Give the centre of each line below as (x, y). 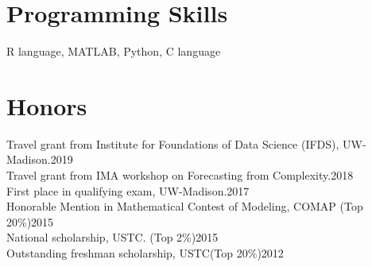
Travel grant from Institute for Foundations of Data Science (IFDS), (173, 143)
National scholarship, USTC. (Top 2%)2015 (112, 237)
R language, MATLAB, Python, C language (114, 51)
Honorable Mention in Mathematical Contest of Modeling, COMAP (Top (185, 206)
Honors (47, 105)
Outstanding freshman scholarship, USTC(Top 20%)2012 (145, 253)
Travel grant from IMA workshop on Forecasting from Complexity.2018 (180, 175)
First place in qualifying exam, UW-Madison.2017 (128, 190)
